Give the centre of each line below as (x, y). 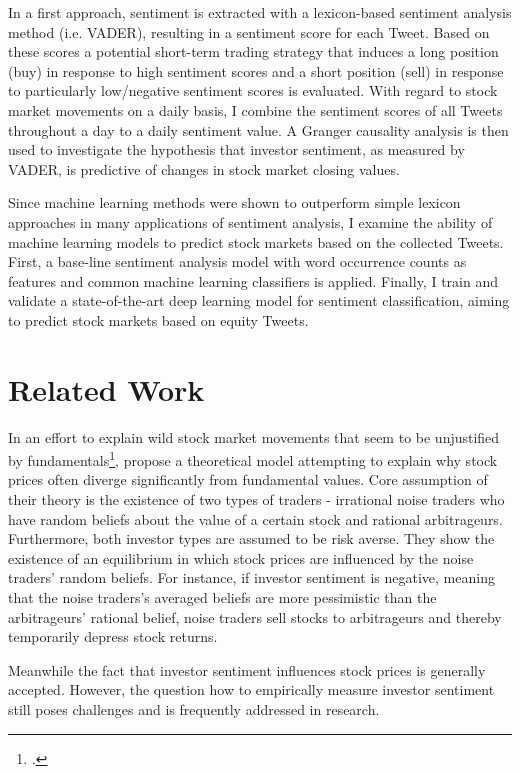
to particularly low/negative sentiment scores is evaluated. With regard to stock (253, 90)
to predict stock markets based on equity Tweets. (158, 319)
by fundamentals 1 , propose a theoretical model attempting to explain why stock (253, 458)
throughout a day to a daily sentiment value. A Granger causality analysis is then (258, 129)
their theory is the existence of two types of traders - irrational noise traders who (256, 499)
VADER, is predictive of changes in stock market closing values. (204, 168)
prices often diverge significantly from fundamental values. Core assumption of (248, 479)
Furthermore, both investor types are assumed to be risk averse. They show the (251, 538)
